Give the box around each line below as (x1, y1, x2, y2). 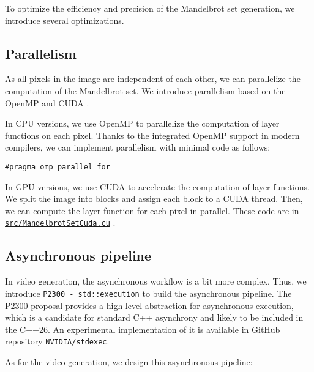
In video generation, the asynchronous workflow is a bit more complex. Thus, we (5, 275, 307, 288)
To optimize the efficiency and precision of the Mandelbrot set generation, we (5, 2, 295, 14)
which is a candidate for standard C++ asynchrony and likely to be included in (5, 311, 304, 324)
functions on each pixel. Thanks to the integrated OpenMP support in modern (5, 128, 300, 141)
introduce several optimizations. (5, 13, 124, 26)
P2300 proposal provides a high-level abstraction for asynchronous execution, (5, 299, 294, 311)
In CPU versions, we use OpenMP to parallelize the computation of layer (5, 117, 280, 130)
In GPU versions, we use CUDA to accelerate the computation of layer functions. (5, 180, 310, 193)
